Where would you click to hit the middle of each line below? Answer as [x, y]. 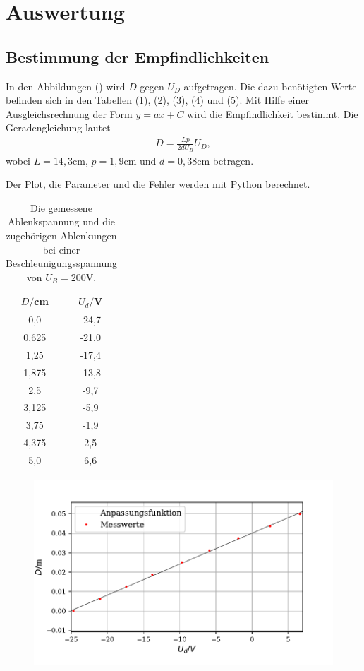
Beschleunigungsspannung [61, 263]
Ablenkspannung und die [61, 221]
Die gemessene [61, 207]
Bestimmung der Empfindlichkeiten [138, 56]
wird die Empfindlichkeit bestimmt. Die [273, 113]
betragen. [233, 160]
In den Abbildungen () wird [66, 86]
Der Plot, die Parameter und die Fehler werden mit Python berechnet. [158, 184]
